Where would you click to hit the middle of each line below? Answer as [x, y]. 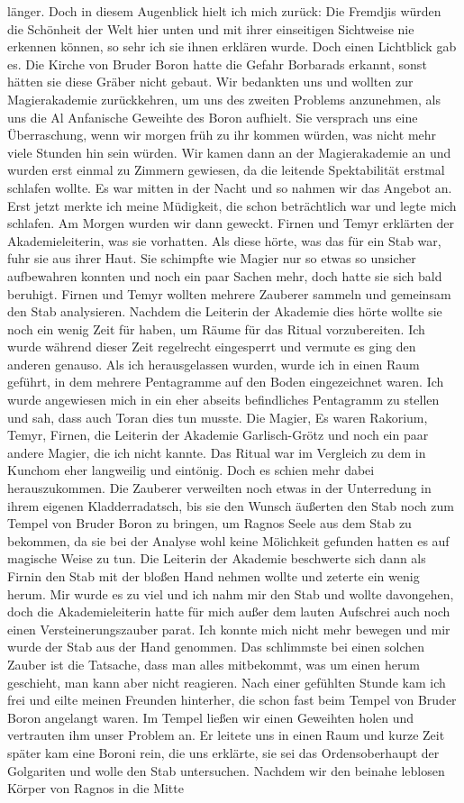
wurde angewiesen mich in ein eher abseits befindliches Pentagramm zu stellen [223, 400]
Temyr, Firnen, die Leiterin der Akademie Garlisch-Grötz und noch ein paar [218, 435]
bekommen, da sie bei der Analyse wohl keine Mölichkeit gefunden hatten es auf [228, 540]
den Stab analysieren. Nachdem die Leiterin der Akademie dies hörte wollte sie [225, 311]
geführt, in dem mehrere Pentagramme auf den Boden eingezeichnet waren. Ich [226, 382]
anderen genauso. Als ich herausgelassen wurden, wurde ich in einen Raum [214, 364]
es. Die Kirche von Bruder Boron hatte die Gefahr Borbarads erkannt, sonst [217, 64]
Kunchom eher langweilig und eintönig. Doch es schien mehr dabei [191, 470]
